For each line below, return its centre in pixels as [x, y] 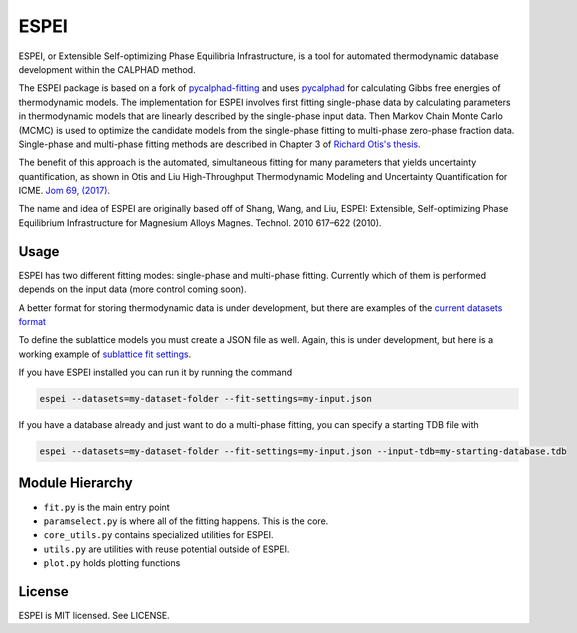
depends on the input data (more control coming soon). [132, 289]
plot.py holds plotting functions [112, 563]
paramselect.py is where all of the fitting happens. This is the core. [186, 521]
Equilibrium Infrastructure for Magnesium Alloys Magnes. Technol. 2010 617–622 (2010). [200, 222]
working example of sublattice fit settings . [105, 354]
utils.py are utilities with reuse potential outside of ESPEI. [166, 549]
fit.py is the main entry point [106, 507]
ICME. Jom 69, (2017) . [64, 191]
